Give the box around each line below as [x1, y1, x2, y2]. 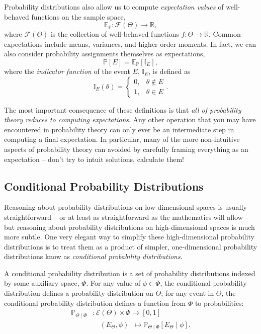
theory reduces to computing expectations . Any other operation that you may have [4, 114, 256, 125]
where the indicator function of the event [4, 65, 130, 76]
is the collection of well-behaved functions [50, 29, 179, 39]
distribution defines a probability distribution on [4, 288, 153, 298]
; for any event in [161, 288, 214, 298]
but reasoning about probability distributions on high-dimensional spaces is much [4, 221, 255, 232]
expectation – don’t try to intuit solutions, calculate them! [4, 153, 184, 164]
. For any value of [86, 278, 141, 288]
